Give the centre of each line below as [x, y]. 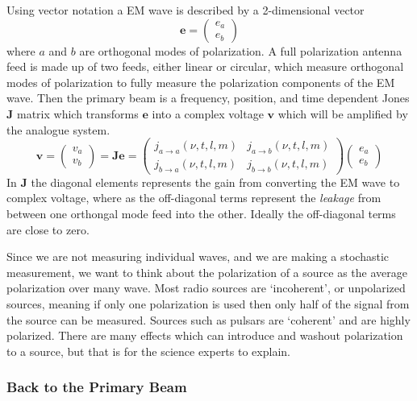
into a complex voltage [208, 113]
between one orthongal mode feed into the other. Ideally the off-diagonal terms [201, 214]
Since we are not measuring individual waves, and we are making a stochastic [198, 256]
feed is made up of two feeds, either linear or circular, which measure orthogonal [205, 66]
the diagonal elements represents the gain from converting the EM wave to [215, 182]
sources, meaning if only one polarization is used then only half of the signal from [208, 304]
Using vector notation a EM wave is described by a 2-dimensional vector [186, 10]
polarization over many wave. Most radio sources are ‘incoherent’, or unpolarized [206, 288]
